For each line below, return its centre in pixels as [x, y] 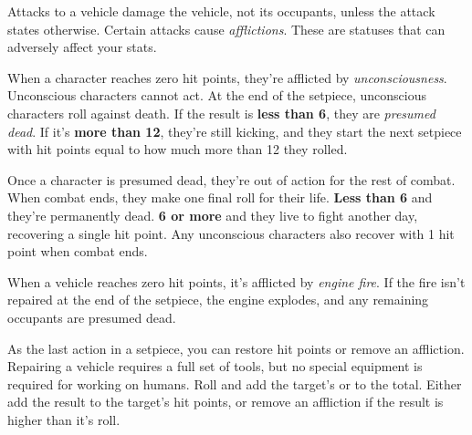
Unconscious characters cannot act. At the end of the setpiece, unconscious [217, 95]
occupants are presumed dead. [92, 317]
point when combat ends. [78, 251]
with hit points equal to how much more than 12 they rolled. [178, 149]
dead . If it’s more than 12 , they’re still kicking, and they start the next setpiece [235, 131]
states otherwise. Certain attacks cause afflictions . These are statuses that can [226, 29]
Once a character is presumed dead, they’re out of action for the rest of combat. [231, 179]
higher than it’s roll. [64, 419]
